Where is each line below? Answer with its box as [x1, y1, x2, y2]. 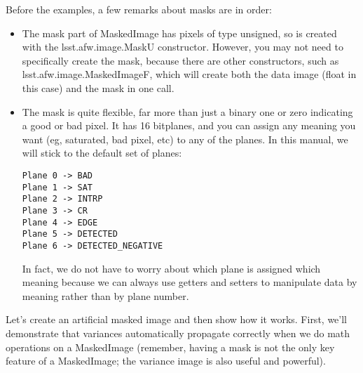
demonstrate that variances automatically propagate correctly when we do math [6, 325, 350, 340]
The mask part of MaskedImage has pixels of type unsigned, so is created [22, 25, 337, 40]
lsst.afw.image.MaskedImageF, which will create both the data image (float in [22, 67, 357, 81]
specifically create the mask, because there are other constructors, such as [22, 53, 339, 67]
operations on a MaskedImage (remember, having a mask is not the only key [6, 339, 335, 354]
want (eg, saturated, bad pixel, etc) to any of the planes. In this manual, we [22, 131, 348, 146]
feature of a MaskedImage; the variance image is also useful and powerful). [6, 353, 326, 368]
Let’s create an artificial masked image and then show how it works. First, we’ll [6, 312, 347, 327]
